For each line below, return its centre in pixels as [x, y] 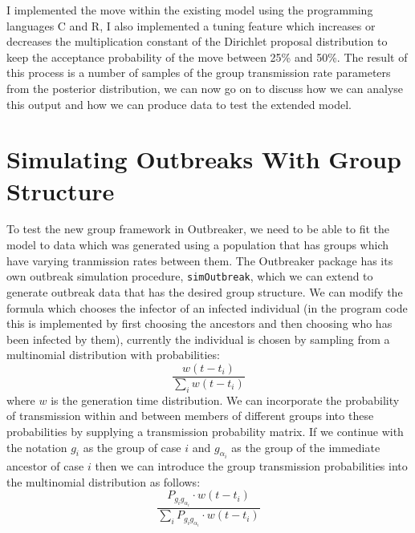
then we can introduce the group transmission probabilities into [251, 465]
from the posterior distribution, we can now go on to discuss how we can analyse [205, 88]
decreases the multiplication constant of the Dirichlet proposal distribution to [197, 41]
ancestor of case [45, 465]
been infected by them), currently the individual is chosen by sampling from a [198, 339]
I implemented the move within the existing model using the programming [190, 10]
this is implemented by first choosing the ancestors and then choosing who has [199, 323]
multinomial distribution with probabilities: [113, 355]
